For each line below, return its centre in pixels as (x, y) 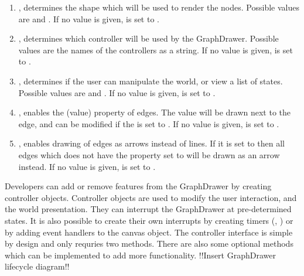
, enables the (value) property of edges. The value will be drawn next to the (154, 112)
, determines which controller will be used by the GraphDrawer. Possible (148, 38)
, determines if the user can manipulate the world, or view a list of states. (151, 81)
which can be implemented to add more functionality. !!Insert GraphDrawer (140, 255)
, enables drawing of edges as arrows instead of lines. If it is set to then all (151, 143)
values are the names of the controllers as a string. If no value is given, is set (156, 50)
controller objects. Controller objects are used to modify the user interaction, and (151, 197)
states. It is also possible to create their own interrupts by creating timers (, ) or (149, 220)
